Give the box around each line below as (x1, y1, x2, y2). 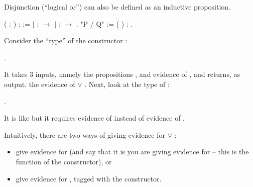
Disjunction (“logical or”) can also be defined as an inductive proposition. (4, 2, 230, 12)
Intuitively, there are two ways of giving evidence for (4, 129, 166, 140)
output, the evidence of (4, 78, 75, 89)
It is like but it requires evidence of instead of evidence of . (4, 113, 185, 123)
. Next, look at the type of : (84, 78, 170, 89)
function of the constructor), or (16, 156, 112, 166)
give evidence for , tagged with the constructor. (16, 173, 162, 183)
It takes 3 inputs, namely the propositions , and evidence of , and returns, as (4, 69, 240, 79)
